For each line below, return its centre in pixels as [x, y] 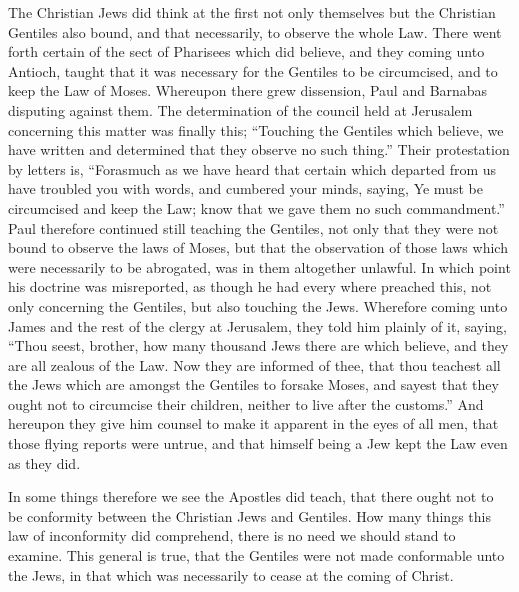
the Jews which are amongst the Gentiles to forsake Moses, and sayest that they [253, 384]
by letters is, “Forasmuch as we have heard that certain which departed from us [252, 168]
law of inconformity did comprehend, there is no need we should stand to [232, 535]
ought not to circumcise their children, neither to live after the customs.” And [246, 403]
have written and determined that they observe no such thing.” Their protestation [259, 149]
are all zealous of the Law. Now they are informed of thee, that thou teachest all [254, 364]
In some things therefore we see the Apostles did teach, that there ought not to [251, 496]
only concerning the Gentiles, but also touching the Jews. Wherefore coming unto [258, 305]
